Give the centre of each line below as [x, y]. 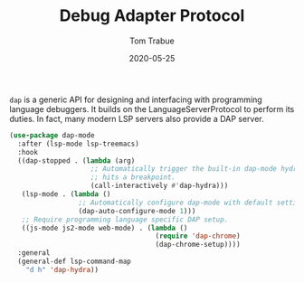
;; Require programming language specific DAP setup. [125, 219]
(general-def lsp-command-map [74, 262]
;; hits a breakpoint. [133, 177]
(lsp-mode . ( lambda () [66, 194]
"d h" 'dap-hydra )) [62, 269]
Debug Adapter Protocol [152, 16]
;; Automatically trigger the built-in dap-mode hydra [195, 169]
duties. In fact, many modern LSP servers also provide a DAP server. [137, 118]
